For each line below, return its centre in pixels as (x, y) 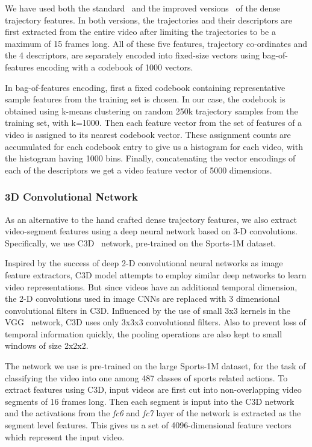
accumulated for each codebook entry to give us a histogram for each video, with (154, 146)
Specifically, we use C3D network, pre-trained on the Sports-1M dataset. (141, 242)
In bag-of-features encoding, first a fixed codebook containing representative (145, 87)
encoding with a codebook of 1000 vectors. (115, 67)
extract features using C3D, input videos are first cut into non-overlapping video (153, 389)
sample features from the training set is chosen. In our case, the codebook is (145, 99)
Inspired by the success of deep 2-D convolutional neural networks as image (144, 263)
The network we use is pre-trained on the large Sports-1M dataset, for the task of (155, 366)
